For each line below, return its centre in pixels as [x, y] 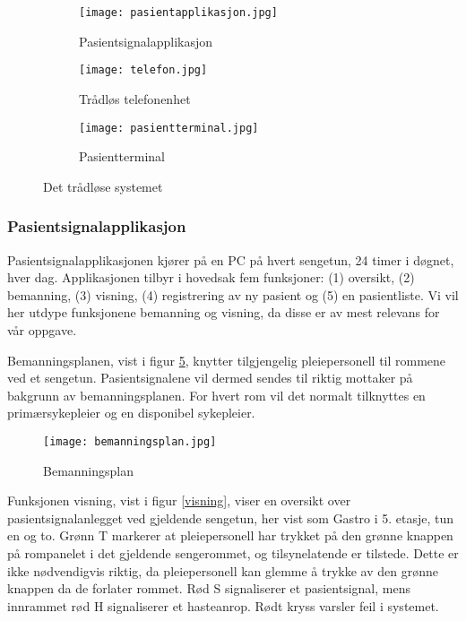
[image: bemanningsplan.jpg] [130, 441]
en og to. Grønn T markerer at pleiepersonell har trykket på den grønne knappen [230, 535]
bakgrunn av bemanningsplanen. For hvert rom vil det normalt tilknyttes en [216, 395]
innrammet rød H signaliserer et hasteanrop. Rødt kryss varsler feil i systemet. [223, 605]
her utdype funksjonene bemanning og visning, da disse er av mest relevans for [224, 312]
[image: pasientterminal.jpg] [169, 128]
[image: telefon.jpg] [143, 70]
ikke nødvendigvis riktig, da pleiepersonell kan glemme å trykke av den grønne [223, 570]
